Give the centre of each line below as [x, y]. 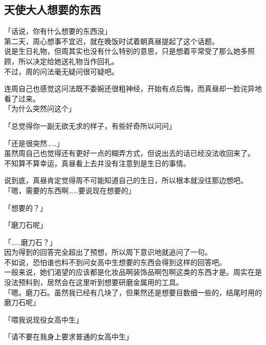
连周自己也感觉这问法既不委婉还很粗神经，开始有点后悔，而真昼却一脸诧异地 [133, 88]
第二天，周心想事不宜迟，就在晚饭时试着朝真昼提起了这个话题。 [112, 41]
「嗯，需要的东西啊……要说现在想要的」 [70, 190]
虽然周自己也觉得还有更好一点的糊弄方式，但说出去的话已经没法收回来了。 [129, 153]
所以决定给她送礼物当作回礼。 [68, 61]
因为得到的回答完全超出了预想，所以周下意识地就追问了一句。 [108, 252]
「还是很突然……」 [34, 143]
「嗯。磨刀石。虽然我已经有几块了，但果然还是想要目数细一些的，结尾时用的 [133, 292]
